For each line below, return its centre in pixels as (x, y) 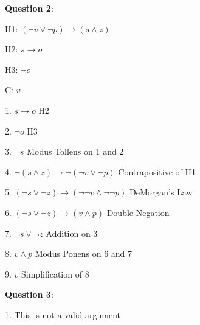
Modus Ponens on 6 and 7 (84, 253)
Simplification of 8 (55, 274)
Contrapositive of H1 (157, 171)
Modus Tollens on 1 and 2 (75, 151)
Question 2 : (29, 8)
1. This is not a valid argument (63, 314)
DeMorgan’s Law (161, 192)
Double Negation (138, 212)
